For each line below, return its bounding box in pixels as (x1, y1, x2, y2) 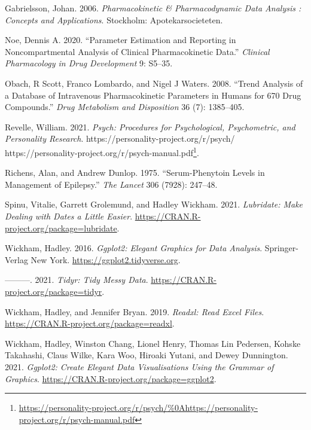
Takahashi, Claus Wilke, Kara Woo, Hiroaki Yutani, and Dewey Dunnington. (5, 349, 288, 361)
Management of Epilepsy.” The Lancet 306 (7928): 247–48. (5, 178, 218, 190)
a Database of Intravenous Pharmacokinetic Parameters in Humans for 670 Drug (5, 89, 301, 101)
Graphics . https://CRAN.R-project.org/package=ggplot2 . (5, 372, 217, 385)
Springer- (264, 242, 298, 254)
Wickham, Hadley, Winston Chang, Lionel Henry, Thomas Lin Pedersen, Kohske (5, 337, 301, 349)
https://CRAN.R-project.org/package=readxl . (5, 317, 175, 330)
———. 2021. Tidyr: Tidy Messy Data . (5, 273, 148, 286)
